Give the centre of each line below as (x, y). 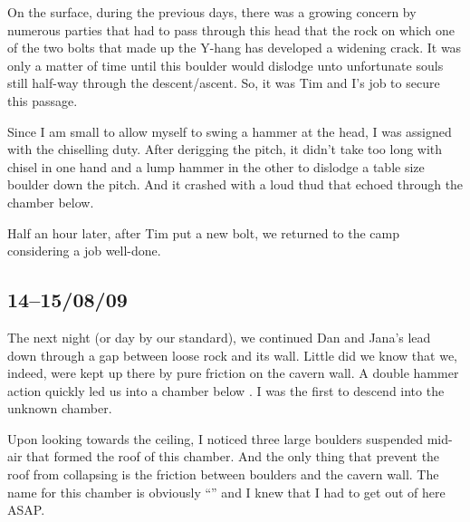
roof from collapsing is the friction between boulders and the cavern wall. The (223, 474)
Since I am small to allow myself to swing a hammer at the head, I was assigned (230, 131)
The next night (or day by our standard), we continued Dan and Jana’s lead (219, 337)
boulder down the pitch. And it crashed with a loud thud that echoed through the (235, 184)
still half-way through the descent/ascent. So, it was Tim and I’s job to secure (224, 83)
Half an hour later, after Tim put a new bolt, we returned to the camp (204, 232)
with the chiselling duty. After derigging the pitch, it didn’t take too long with (225, 149)
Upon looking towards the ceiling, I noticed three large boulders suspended (215, 438)
